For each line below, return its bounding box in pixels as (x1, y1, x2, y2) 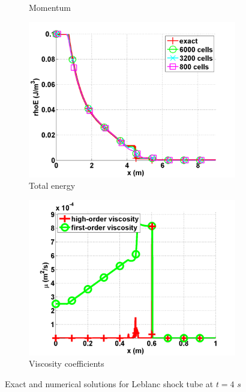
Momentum (29, 1, 71, 13)
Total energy (29, 179, 76, 192)
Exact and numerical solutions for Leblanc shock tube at (5, 377, 214, 390)
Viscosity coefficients (29, 357, 104, 370)
